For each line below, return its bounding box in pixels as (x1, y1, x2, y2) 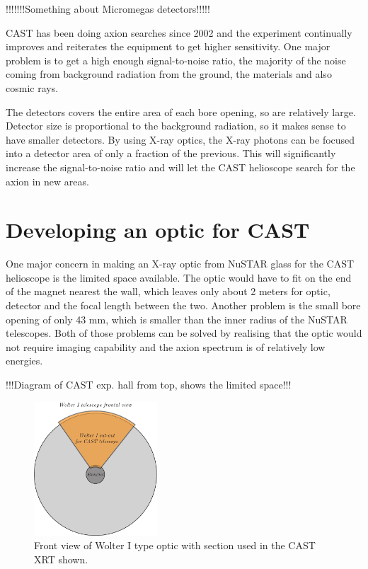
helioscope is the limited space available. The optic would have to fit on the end (6, 270, 352, 284)
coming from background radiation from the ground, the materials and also (6, 67, 332, 81)
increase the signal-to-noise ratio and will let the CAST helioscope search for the (6, 159, 355, 174)
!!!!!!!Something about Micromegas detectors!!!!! (6, 1, 210, 16)
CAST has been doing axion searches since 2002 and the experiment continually (6, 25, 352, 40)
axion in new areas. (6, 173, 89, 188)
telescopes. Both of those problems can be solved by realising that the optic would (6, 326, 362, 340)
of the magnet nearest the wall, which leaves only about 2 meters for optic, (6, 284, 330, 299)
